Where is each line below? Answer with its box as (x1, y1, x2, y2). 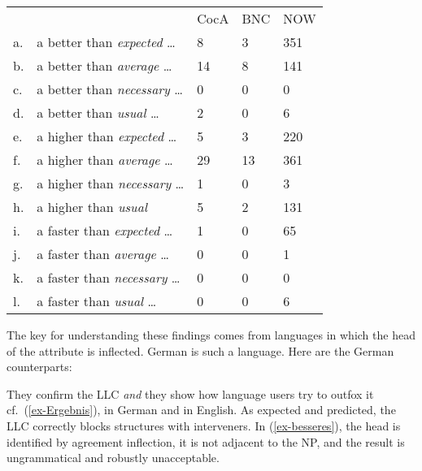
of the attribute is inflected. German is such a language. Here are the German (7, 342, 394, 359)
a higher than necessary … (37, 174, 185, 192)
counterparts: (7, 358, 72, 375)
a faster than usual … (37, 292, 157, 310)
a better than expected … (37, 32, 176, 51)
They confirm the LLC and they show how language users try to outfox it (7, 385, 374, 402)
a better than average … (37, 56, 172, 75)
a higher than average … (37, 150, 173, 169)
